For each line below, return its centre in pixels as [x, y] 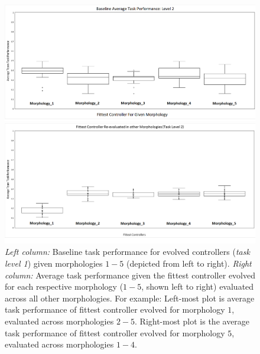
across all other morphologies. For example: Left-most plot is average [130, 298]
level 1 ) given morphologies [54, 263]
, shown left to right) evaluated [198, 286]
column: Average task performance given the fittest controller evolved [130, 275]
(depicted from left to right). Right [189, 263]
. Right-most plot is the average [192, 321]
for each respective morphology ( [64, 286]
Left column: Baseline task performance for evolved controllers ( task [127, 252]
